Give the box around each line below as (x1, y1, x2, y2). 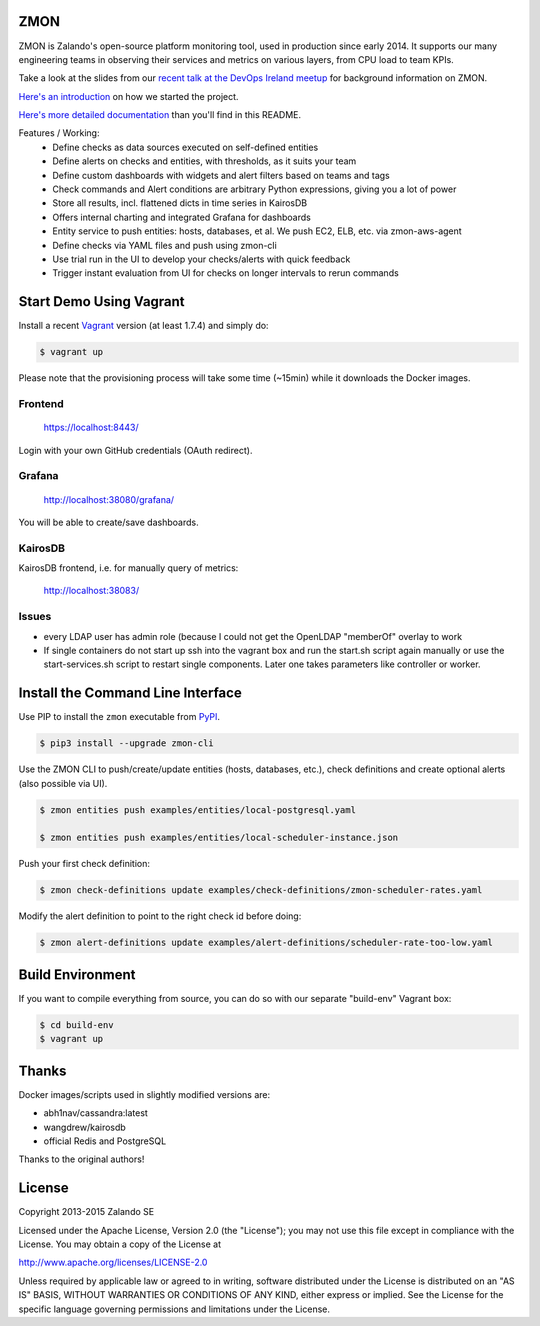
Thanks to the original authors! (18, 1153, 145, 1165)
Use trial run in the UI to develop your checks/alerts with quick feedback (52, 253, 351, 265)
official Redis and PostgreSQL (43, 1135, 167, 1147)
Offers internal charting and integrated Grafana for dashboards (52, 211, 312, 223)
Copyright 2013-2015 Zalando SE (18, 1206, 155, 1218)
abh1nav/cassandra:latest (43, 1107, 149, 1119)
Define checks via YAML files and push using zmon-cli (52, 239, 277, 251)
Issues (18, 610, 52, 624)
